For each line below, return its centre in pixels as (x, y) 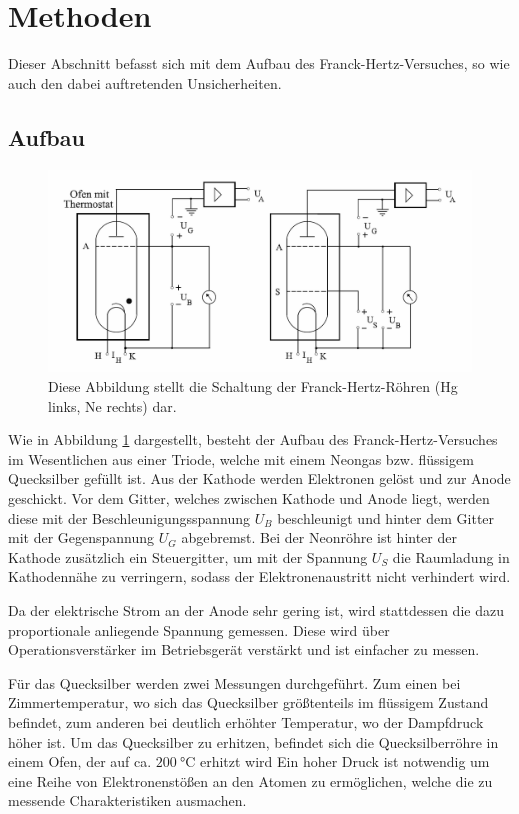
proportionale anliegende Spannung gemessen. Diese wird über (199, 629)
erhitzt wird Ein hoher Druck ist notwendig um (344, 761)
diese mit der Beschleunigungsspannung (129, 517)
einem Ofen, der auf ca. (80, 761)
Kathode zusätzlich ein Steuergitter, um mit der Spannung (188, 556)
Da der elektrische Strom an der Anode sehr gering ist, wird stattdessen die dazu (256, 609)
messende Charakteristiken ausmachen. (127, 800)
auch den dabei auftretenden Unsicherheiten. (145, 82)
